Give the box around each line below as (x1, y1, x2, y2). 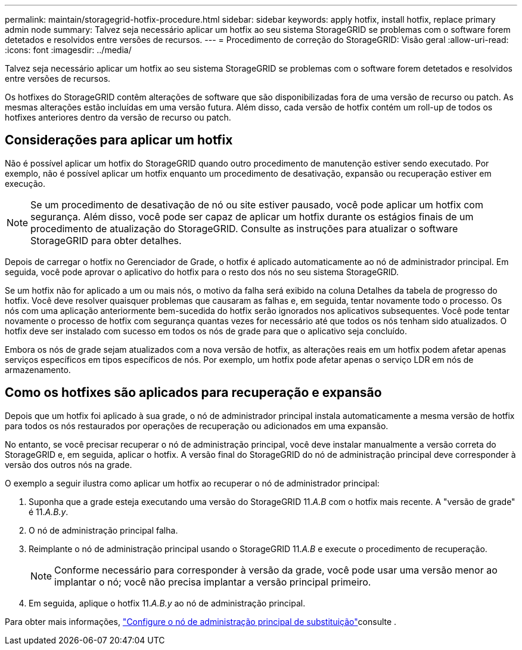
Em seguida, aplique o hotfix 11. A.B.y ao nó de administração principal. (29, 597, 306, 608)
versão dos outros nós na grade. (5, 459, 132, 470)
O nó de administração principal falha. (29, 525, 178, 535)
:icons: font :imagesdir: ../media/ (5, 45, 132, 55)
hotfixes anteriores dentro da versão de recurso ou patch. (5, 112, 231, 122)
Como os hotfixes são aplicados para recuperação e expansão (5, 385, 382, 401)
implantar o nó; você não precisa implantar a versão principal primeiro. (54, 575, 371, 588)
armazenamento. (5, 364, 71, 375)
